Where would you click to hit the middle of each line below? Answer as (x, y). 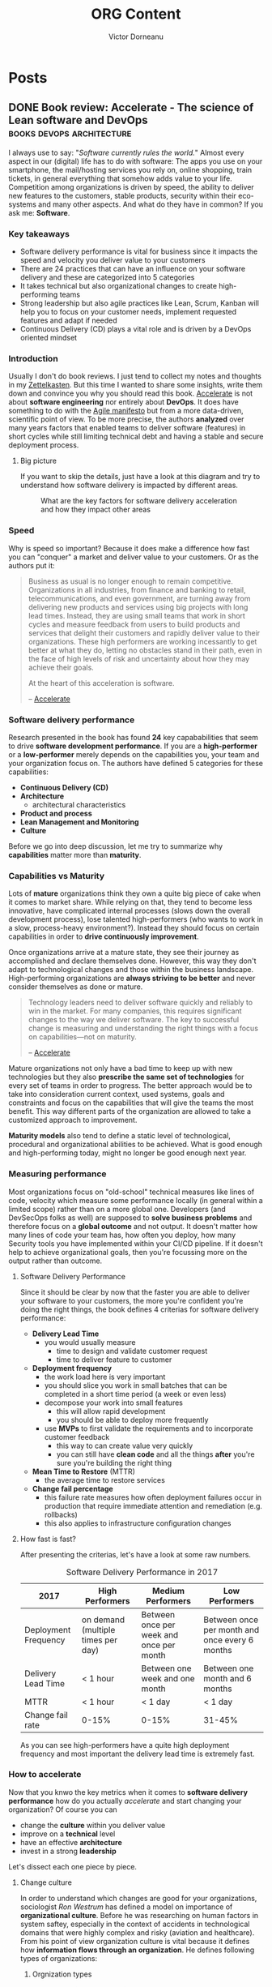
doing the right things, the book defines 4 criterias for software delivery (139, 1309)
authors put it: (32, 565)
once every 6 (229, 1640)
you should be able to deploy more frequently (132, 1420)
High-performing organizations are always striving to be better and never (132, 979)
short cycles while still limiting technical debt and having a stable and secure (136, 437)
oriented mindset (49, 338)
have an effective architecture (71, 1842)
